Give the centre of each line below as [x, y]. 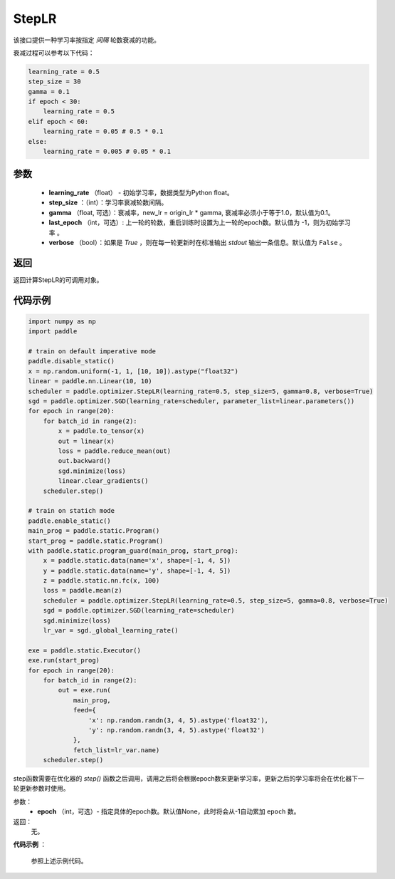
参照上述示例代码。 [59, 860]
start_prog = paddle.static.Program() [96, 541]
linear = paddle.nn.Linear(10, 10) [90, 381]
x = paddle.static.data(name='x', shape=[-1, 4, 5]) [137, 561]
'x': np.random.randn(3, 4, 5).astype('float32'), [178, 720]
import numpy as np [62, 321]
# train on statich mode [72, 511]
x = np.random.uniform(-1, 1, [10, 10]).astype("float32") [133, 371]
